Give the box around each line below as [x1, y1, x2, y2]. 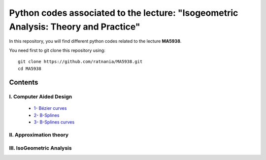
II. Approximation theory [9, 131, 69, 138]
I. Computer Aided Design [9, 94, 72, 100]
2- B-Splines [33, 112, 60, 118]
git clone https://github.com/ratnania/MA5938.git [18, 59, 143, 64]
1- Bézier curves [33, 105, 67, 111]
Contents [9, 78, 38, 87]
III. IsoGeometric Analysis [9, 144, 72, 151]
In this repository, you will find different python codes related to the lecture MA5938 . [9, 38, 182, 44]
